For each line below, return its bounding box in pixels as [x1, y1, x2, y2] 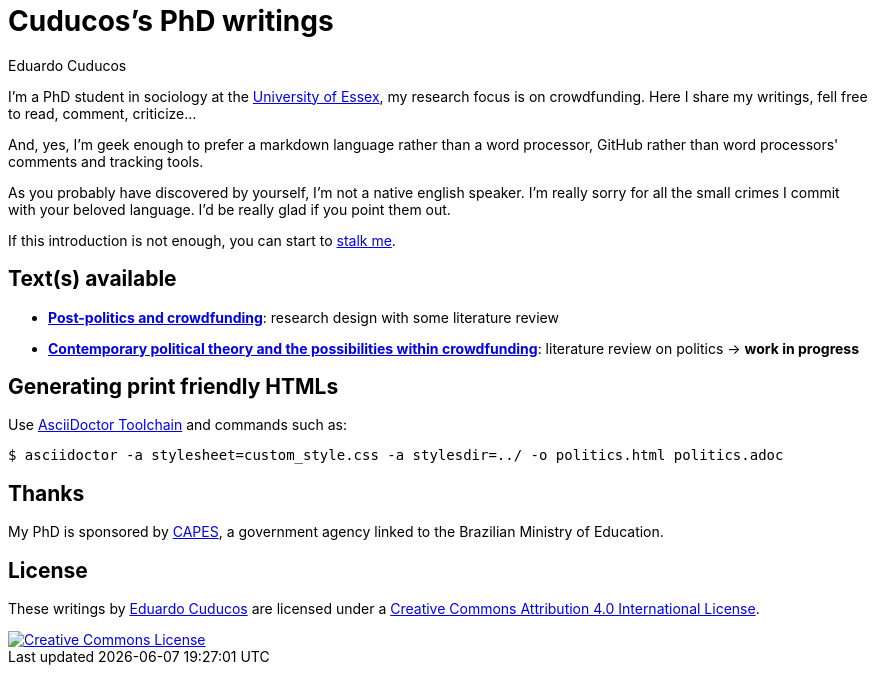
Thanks [8, 480, 85, 506]
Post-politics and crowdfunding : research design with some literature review [48, 308, 559, 326]
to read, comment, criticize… [8, 104, 197, 122]
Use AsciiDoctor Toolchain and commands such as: [8, 416, 347, 434]
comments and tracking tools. [8, 152, 204, 170]
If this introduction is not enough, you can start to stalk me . [8, 231, 396, 249]
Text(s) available [8, 266, 177, 292]
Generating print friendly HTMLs [8, 374, 339, 400]
